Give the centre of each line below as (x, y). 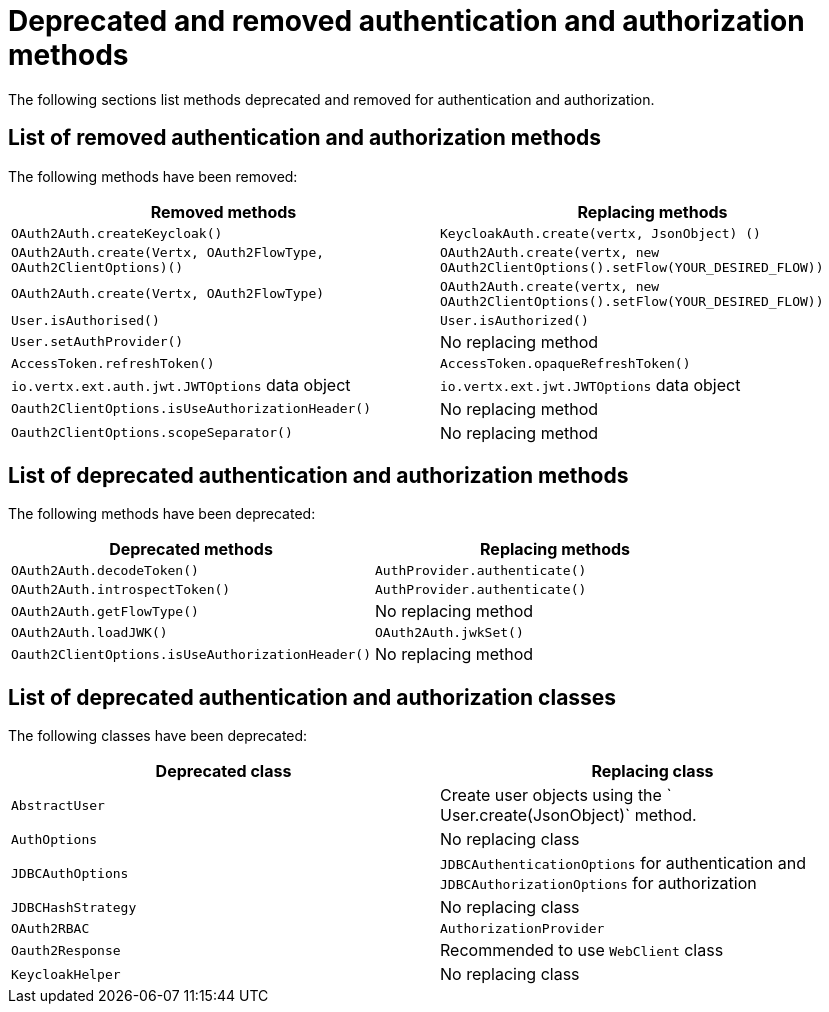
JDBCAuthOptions (70, 873)
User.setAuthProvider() (97, 342)
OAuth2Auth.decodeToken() (105, 571)
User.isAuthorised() (85, 320)
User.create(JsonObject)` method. (568, 815)
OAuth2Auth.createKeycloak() (117, 233)
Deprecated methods (191, 549)
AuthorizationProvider (522, 929)
